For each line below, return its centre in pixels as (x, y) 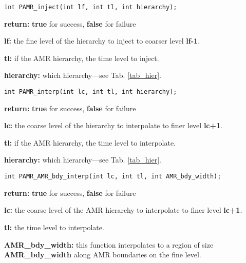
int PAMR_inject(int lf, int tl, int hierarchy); (91, 7)
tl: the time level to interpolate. (54, 227)
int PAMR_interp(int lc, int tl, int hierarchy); (91, 92)
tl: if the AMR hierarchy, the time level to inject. (82, 58)
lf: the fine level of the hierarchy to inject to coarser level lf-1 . (102, 41)
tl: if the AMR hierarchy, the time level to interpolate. (90, 142)
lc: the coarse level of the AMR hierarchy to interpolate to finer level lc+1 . (123, 210)
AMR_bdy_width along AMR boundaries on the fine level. (103, 255)
